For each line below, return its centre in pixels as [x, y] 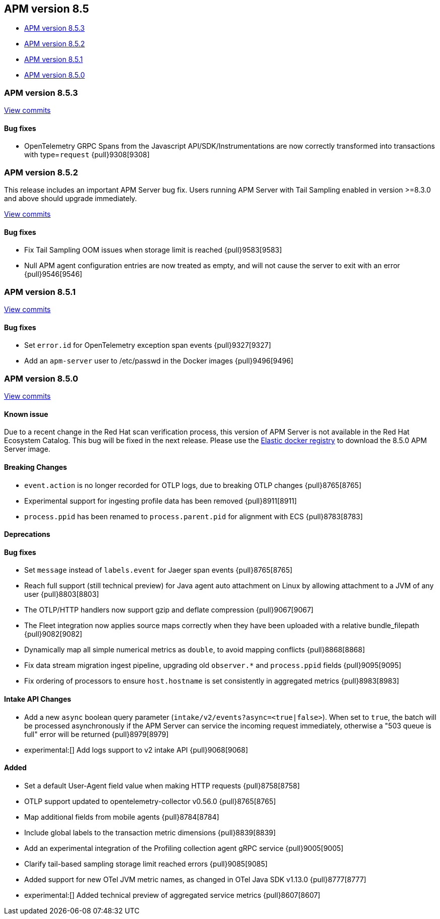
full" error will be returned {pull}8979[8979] [97, 734]
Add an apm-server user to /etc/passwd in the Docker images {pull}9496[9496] [159, 361]
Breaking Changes [36, 467]
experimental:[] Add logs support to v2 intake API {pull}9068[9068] [136, 750]
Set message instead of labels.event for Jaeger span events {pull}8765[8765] [159, 570]
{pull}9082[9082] [53, 634]
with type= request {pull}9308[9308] [87, 155]
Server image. [27, 449]
